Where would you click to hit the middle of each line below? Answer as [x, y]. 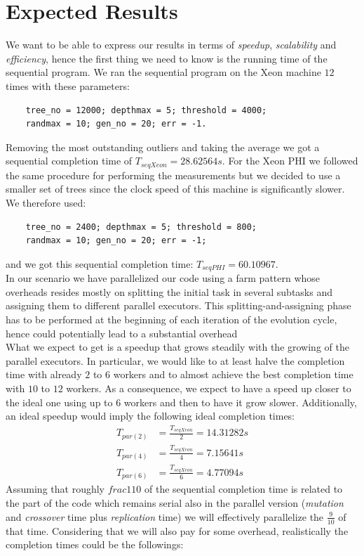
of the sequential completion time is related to [243, 489]
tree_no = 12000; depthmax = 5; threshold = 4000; [146, 110]
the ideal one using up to [59, 402]
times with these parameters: [68, 85]
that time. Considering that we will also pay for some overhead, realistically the [177, 530]
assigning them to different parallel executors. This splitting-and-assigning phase [178, 305]
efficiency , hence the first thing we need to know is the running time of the [167, 58]
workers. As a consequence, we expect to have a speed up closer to [209, 388]
